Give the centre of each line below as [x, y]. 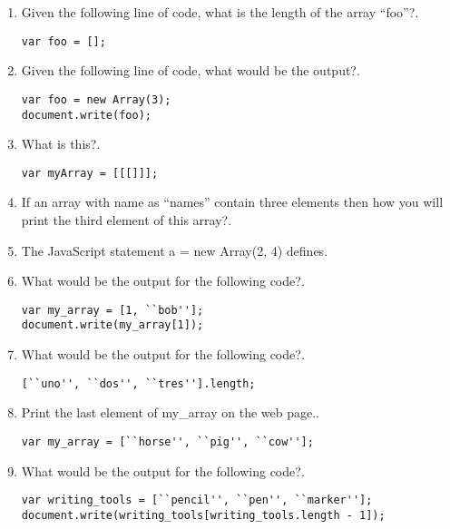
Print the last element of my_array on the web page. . [171, 412]
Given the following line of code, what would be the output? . [191, 70]
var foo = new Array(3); [96, 99]
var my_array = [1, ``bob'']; [112, 310]
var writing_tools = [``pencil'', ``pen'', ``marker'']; [197, 500]
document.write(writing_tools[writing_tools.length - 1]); [203, 515]
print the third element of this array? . [127, 220]
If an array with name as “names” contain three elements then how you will [232, 202]
